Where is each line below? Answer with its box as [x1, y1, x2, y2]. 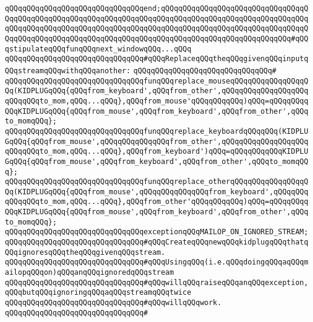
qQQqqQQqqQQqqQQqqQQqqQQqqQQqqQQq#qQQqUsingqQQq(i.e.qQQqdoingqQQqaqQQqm [5, 258, 309, 267]
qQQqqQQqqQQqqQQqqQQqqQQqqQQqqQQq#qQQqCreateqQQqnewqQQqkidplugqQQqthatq [5, 238, 309, 247]
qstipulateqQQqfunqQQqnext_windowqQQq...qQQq [5, 44, 191, 53]
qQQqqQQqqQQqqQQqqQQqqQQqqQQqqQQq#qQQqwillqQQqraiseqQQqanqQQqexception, [5, 278, 309, 287]
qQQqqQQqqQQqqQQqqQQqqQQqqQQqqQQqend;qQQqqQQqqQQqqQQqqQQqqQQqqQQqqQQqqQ [5, 4, 309, 13]
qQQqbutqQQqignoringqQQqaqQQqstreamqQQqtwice [5, 288, 191, 297]
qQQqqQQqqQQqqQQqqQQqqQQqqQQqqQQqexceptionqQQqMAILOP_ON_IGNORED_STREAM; [5, 228, 309, 237]
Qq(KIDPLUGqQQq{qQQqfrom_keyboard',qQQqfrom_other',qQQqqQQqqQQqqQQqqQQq [5, 87, 309, 96]
